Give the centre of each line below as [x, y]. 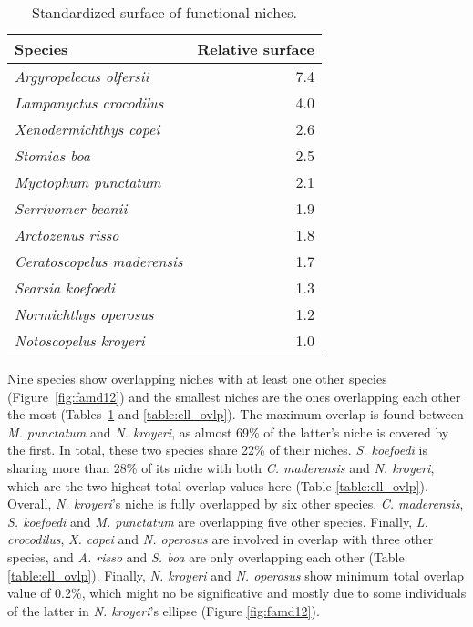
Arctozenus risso [67, 235]
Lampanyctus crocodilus [89, 103]
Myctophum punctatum [88, 182]
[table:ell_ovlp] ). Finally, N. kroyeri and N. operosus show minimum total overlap [236, 575]
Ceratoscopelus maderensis [99, 261]
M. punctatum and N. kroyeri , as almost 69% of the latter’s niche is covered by [228, 432]
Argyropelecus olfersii [82, 76]
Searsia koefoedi [65, 288]
